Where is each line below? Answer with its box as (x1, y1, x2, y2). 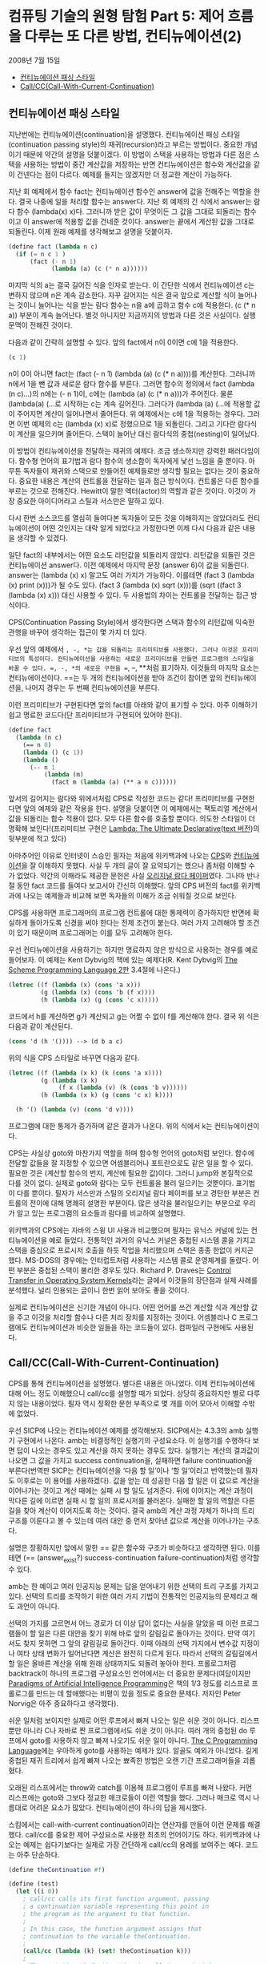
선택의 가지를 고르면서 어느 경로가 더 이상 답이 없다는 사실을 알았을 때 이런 (8, 1618, 238, 1627)
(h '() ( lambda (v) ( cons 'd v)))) (15, 1106, 134, 1114)
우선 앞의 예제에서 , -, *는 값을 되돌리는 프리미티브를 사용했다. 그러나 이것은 (8, 644, 238, 654)
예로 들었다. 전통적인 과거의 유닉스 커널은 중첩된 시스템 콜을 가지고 (49, 1236, 256, 1244)
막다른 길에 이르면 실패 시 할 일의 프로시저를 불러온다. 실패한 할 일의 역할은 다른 (8, 1495, 256, 1505)
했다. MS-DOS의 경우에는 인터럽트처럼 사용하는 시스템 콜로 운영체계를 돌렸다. (8, 1256, 250, 1264)
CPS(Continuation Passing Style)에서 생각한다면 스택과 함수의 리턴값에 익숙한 (8, 618, 255, 627)
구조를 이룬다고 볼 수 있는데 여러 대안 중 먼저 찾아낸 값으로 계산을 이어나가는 (8, 1515, 246, 1525)
